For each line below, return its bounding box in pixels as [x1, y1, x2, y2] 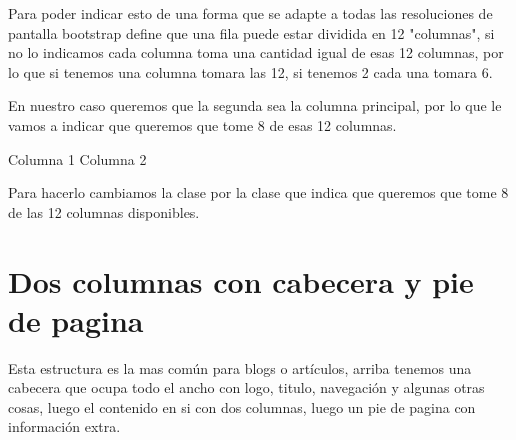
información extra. [8, 416, 121, 437]
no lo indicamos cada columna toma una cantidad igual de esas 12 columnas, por [8, 42, 504, 63]
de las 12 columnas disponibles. [8, 201, 200, 222]
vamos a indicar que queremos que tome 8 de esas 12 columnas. [8, 114, 397, 135]
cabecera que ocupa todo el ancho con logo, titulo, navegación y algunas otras [8, 377, 485, 398]
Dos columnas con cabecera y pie [8, 260, 474, 301]
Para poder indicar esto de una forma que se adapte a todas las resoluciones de [8, 3, 493, 23]
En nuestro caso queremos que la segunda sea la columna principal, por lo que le [8, 95, 502, 116]
